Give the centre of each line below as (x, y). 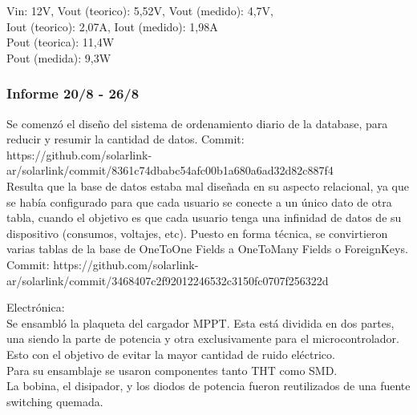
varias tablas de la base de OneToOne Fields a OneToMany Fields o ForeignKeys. (207, 249)
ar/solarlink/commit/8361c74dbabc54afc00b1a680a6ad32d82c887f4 (170, 170)
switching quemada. (55, 401)
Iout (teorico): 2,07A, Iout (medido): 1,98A (112, 26)
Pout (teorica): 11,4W (61, 42)
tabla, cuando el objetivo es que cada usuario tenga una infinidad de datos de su (204, 218)
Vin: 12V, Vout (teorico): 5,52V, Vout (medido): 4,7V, (140, 10)
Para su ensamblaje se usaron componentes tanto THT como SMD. (172, 370)
